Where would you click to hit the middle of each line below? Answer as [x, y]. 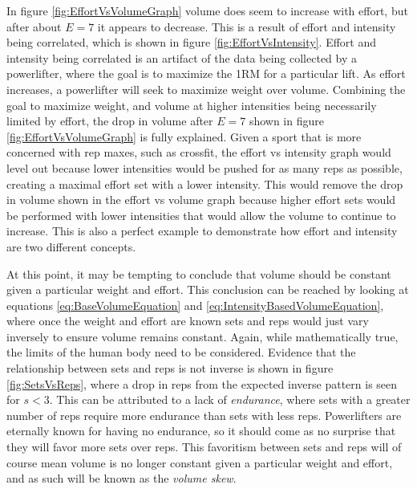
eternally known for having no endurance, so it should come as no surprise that [201, 431]
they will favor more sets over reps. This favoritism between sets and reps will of [204, 447]
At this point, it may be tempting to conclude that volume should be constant [199, 273]
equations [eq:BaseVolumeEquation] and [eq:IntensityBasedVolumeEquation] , [195, 305]
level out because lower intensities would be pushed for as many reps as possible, [204, 167]
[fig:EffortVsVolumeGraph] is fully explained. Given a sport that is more [184, 136]
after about [34, 26]
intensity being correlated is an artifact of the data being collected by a [182, 57]
